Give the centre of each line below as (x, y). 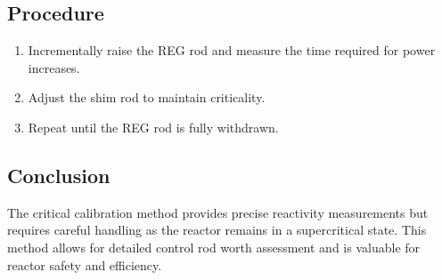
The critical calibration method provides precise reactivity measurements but (218, 212)
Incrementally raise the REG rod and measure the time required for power (232, 50)
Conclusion (59, 175)
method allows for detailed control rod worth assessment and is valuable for (214, 247)
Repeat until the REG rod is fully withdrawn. (153, 127)
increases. (54, 67)
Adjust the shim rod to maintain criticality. (147, 97)
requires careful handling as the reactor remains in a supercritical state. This (217, 230)
